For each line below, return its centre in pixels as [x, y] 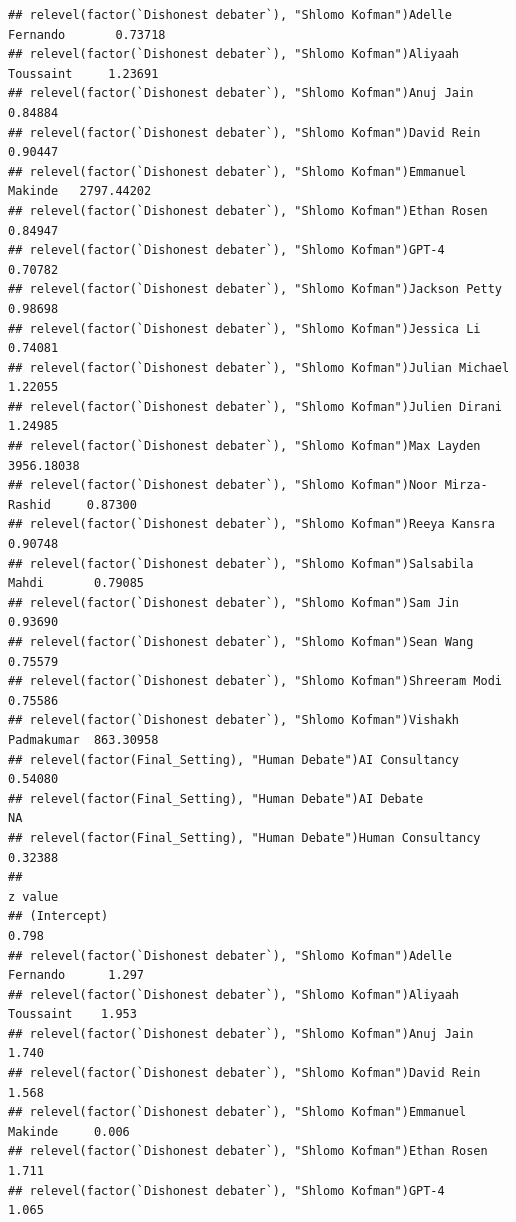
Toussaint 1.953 [72, 1014]
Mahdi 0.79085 [76, 583]
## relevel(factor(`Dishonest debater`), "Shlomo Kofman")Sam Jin [234, 602]
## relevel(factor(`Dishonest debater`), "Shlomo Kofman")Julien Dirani [255, 406]
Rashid [29, 504]
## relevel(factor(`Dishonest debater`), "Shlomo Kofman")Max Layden [244, 446]
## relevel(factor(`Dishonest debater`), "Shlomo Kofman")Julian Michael [259, 367]
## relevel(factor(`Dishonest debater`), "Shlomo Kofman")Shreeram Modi [255, 681]
